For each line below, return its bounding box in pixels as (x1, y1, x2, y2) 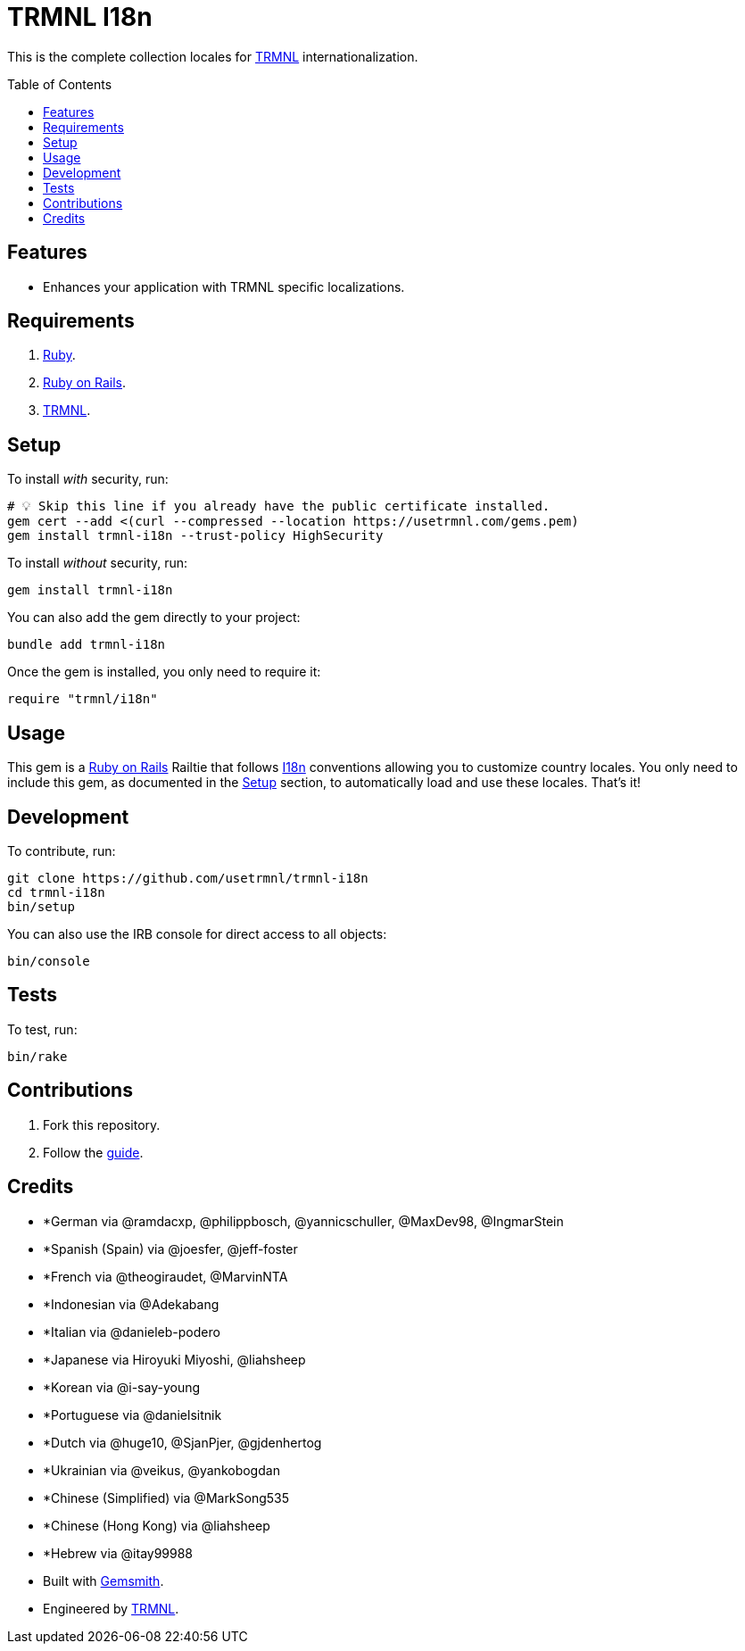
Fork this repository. (43, 1116, 161, 1132)
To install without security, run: (7, 555, 188, 571)
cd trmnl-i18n (7, 884, 105, 900)
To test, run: (7, 1021, 78, 1037)
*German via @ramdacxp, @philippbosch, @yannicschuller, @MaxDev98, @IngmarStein (43, 1213, 564, 1229)
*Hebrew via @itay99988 (43, 1545, 194, 1561)
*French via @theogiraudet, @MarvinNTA (43, 1268, 288, 1284)
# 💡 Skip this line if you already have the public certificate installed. (7, 499, 550, 514)
